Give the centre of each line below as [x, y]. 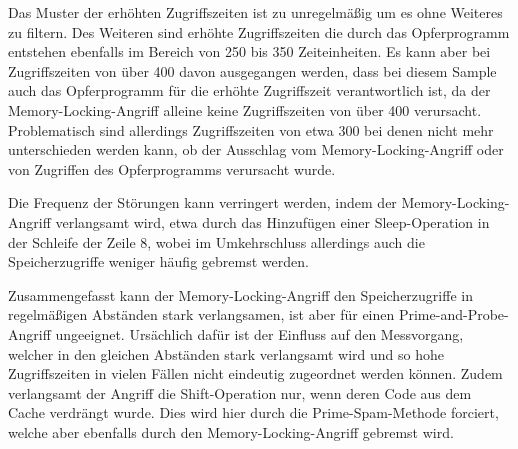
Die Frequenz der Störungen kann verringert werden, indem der [202, 202]
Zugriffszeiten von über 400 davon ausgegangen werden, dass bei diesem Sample [252, 70]
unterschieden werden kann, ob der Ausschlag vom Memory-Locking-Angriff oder [256, 149]
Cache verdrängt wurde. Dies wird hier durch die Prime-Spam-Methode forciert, [253, 412]
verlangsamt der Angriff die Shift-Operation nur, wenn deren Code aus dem [240, 392]
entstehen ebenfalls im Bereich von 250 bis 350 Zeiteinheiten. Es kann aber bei [249, 51]
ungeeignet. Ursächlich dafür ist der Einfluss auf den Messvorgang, [259, 333]
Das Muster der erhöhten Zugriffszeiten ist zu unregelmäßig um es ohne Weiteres [255, 12]
